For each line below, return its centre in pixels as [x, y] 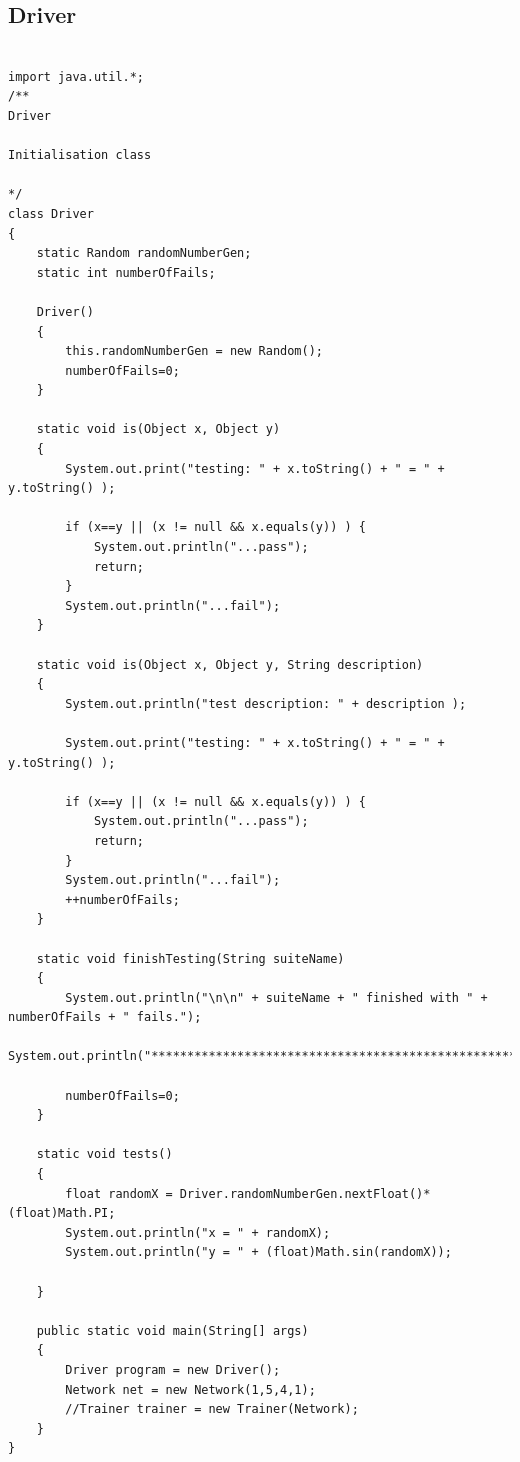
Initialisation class [80, 155]
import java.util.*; [76, 76]
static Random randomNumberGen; [144, 253]
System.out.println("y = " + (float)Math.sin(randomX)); [258, 1252]
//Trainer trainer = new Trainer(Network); [212, 1409]
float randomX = [119, 1193]
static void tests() [104, 1154]
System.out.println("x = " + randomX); [198, 1232]
